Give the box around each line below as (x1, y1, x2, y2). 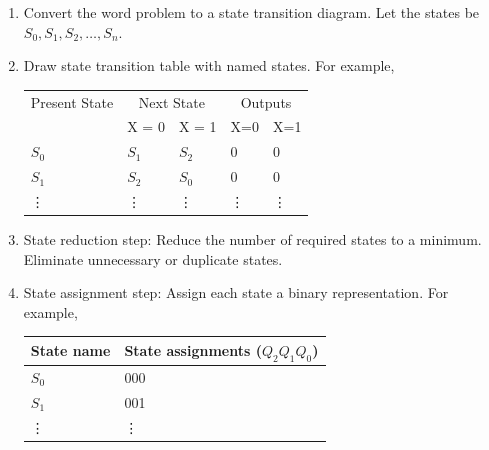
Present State (30, 91, 114, 112)
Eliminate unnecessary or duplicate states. (23, 248, 283, 269)
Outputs (240, 91, 292, 112)
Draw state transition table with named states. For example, (23, 55, 395, 76)
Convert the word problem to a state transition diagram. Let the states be (23, 2, 480, 22)
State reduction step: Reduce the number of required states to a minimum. (23, 229, 482, 249)
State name (30, 340, 111, 361)
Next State (138, 91, 205, 112)
